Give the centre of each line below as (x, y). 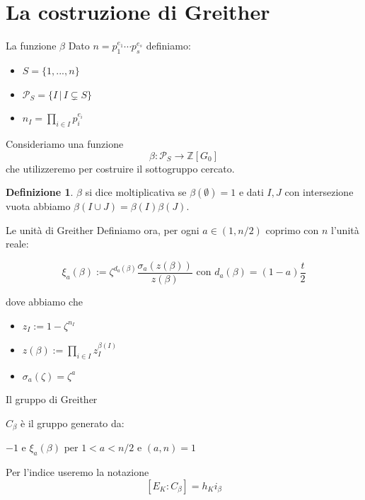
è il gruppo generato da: (73, 423)
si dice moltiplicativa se (136, 192)
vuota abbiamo (38, 206)
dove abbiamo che (44, 301)
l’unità (345, 229)
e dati (251, 192)
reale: (17, 244)
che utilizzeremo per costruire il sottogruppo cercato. (120, 168)
